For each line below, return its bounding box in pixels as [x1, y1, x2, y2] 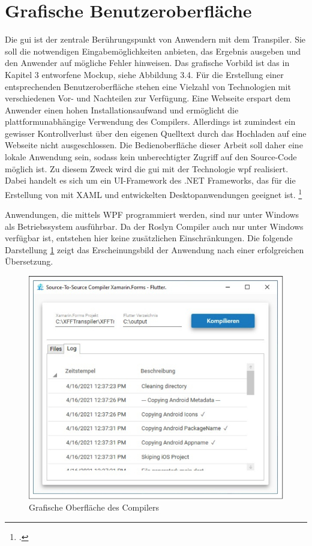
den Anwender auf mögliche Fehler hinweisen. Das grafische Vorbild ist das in [5, 56, 290, 69]
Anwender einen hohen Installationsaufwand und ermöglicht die [5, 103, 239, 116]
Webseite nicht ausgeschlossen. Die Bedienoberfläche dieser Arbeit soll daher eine [5, 139, 303, 151]
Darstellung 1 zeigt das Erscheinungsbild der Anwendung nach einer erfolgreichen [5, 243, 304, 256]
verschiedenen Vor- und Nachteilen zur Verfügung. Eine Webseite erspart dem [5, 92, 291, 104]
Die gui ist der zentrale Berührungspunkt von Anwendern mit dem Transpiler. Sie [5, 33, 306, 46]
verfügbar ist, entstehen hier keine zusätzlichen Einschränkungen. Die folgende [5, 232, 293, 244]
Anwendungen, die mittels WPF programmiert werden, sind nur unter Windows [5, 208, 299, 221]
